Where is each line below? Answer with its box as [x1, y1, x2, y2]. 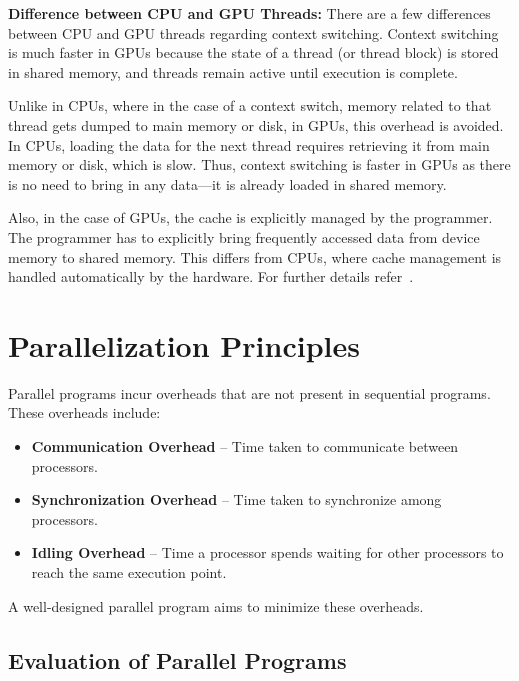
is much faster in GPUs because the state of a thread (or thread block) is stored [8, 42, 499, 63]
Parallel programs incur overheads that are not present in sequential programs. [8, 382, 491, 403]
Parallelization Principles [8, 324, 360, 365]
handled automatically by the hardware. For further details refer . [8, 266, 414, 287]
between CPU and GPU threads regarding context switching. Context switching [8, 22, 499, 43]
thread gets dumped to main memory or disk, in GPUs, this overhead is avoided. [8, 114, 504, 135]
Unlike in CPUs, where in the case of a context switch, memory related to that [8, 95, 492, 116]
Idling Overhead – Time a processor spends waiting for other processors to [31, 542, 504, 563]
